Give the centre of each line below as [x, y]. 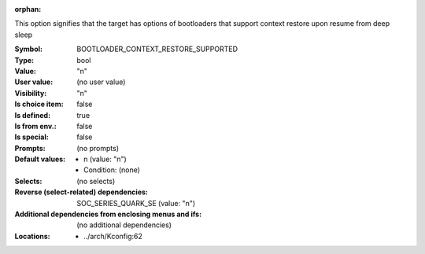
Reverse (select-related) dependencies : [81, 192]
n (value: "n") [105, 159]
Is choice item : [39, 104]
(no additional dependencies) [124, 225]
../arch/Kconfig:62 [113, 236]
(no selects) [96, 181]
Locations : [32, 236]
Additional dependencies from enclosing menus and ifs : [108, 214]
